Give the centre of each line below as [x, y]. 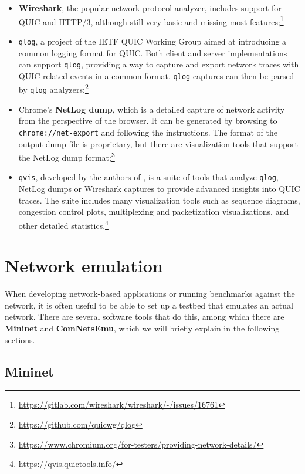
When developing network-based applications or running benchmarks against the [150, 294]
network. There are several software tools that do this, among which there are [145, 316]
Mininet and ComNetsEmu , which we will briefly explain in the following [142, 328]
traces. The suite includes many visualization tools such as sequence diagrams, [159, 200]
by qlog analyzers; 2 [53, 89]
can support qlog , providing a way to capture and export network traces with [159, 64]
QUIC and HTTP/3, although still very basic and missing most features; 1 [151, 21]
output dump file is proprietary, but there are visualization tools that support [158, 143]
